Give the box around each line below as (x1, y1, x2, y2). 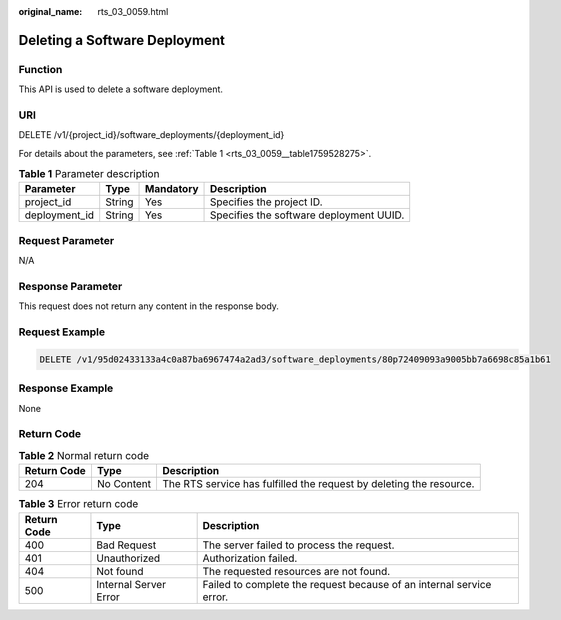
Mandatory (145, 182, 199, 196)
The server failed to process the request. (202, 538, 395, 552)
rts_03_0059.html (97, 6, 169, 17)
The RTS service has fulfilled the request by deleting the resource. (161, 477, 475, 491)
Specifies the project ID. (210, 195, 324, 209)
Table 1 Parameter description (18, 167, 160, 181)
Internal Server (96, 577, 167, 591)
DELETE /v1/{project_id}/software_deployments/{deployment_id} (18, 129, 285, 141)
